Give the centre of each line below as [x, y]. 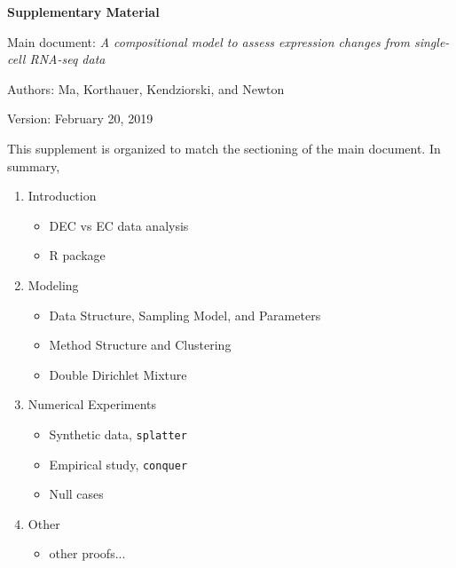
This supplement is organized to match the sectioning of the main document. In [224, 148]
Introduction [62, 196]
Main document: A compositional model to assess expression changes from [208, 41]
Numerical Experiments [92, 404]
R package [77, 255]
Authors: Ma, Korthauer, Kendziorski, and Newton [146, 88]
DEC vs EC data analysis [119, 225]
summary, [34, 166]
